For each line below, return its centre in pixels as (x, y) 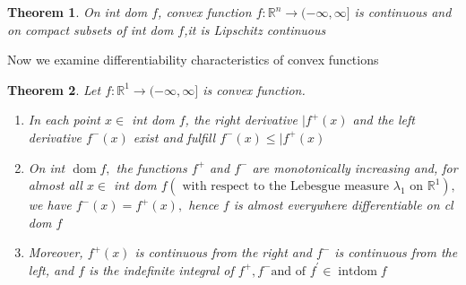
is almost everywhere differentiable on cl (343, 205)
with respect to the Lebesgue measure (286, 187)
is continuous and (403, 12)
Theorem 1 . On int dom (78, 12)
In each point (64, 120)
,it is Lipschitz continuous (255, 29)
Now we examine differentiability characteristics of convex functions (193, 60)
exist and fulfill (174, 137)
